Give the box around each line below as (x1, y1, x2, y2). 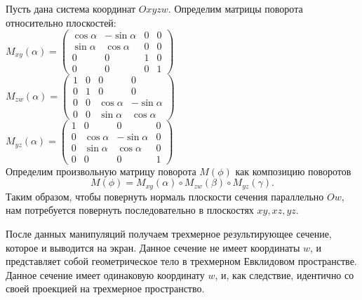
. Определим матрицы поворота (168, 1, 303, 15)
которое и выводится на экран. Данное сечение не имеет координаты (6, 240, 300, 254)
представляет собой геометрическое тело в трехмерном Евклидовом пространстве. (6, 254, 357, 268)
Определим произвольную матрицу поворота (6, 163, 196, 178)
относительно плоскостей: (6, 15, 116, 29)
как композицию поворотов (235, 163, 351, 178)
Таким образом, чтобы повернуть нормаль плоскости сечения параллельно (6, 189, 324, 203)
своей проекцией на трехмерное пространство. (6, 281, 205, 296)
